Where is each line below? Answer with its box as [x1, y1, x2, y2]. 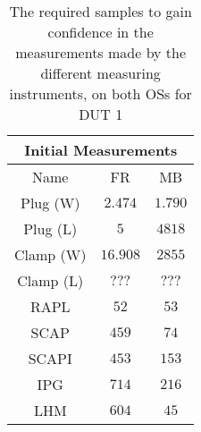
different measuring [40, 63, 161, 83]
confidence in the [47, 21, 154, 42]
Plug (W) [20, 192, 80, 213]
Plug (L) [23, 218, 78, 239]
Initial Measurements [24, 140, 178, 160]
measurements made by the [15, 42, 187, 63]
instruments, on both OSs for [9, 83, 192, 104]
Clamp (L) [17, 270, 84, 291]
